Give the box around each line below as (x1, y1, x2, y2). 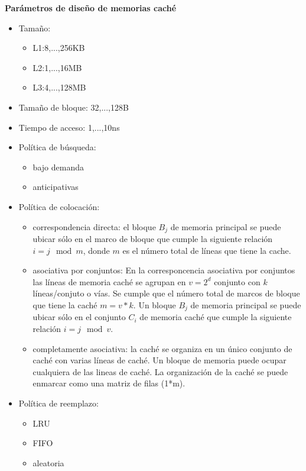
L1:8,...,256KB (32, 41, 85, 54)
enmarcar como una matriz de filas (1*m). (32, 377, 185, 389)
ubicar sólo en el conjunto (32, 311, 126, 323)
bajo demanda (32, 160, 84, 173)
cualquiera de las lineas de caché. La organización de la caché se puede (32, 365, 288, 378)
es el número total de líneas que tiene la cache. (122, 244, 291, 256)
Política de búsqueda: (18, 141, 96, 153)
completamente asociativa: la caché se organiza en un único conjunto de (32, 342, 292, 354)
